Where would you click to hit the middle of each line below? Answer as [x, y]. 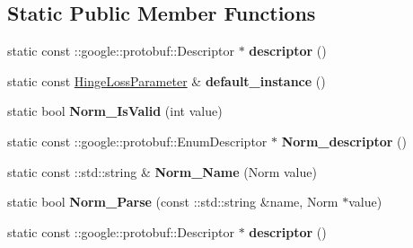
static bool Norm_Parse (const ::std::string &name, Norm [173, 202]
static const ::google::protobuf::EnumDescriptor [137, 141]
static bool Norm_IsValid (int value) [115, 111]
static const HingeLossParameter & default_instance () [167, 80]
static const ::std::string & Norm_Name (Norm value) [162, 171]
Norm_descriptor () [344, 141]
